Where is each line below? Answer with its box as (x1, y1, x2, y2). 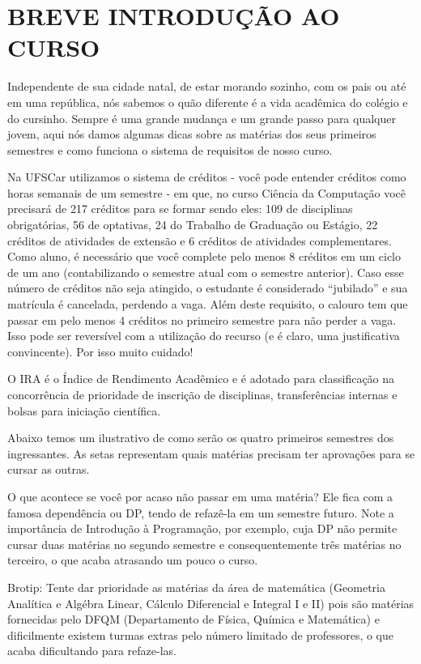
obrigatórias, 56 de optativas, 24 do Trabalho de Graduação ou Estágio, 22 (7, 216, 378, 233)
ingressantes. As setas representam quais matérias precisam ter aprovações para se (7, 445, 415, 462)
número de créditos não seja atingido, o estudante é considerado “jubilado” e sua (7, 279, 408, 296)
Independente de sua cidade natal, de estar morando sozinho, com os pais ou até (7, 78, 406, 95)
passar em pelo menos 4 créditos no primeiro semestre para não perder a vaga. (7, 311, 397, 328)
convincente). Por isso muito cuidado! (7, 343, 193, 360)
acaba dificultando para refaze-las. (7, 642, 177, 659)
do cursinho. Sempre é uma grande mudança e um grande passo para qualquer (7, 109, 396, 126)
